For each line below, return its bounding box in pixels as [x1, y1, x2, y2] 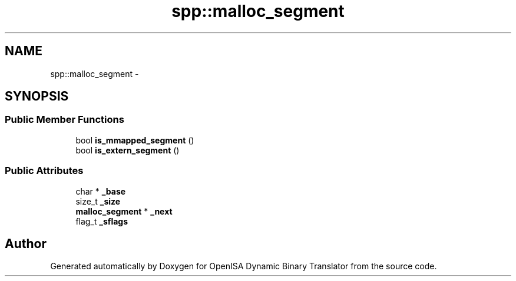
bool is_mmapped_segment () [75, 135, 194, 145]
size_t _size [75, 196, 121, 206]
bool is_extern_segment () [75, 145, 180, 155]
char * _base [75, 186, 126, 196]
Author [5, 236, 47, 251]
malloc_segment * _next [75, 206, 173, 216]
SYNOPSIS [5, 89, 69, 104]
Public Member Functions [5, 113, 124, 126]
